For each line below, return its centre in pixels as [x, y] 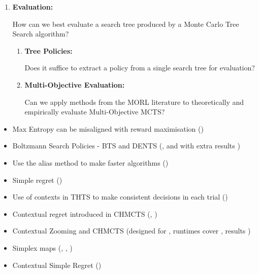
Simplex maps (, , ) [42, 247]
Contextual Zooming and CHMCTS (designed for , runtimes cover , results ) [132, 231]
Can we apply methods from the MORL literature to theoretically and [134, 102]
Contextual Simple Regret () [57, 265]
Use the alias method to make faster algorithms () [90, 162]
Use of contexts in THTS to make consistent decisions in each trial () [120, 197]
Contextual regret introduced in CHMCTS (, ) [85, 213]
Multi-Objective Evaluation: [75, 84]
